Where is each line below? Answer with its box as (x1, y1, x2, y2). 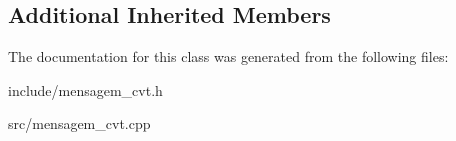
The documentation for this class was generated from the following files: (8, 46, 449, 67)
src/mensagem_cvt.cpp (8, 113, 151, 134)
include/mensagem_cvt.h (8, 79, 163, 100)
